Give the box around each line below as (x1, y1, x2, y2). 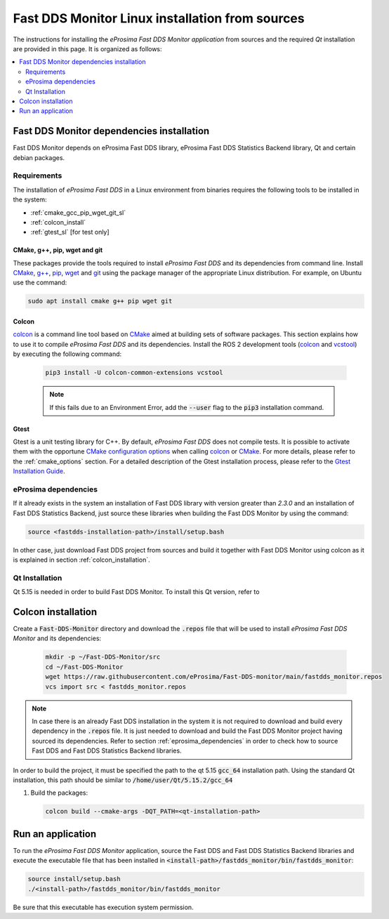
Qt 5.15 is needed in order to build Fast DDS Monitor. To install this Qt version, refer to (13, 588, 260, 596)
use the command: (13, 278, 67, 287)
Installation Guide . (13, 467, 66, 475)
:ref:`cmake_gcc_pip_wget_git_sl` (30, 208, 126, 217)
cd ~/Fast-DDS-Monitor (45, 663, 124, 670)
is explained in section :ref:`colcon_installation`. (13, 555, 150, 564)
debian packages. (13, 153, 65, 161)
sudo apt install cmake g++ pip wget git (27, 297, 173, 305)
